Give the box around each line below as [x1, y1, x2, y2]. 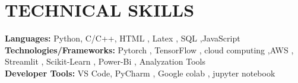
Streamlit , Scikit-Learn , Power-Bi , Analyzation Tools [5, 55, 205, 68]
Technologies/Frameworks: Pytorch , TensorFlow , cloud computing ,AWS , [5, 43, 294, 56]
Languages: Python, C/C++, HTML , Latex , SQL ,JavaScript [5, 32, 240, 44]
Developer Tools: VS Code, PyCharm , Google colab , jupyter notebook [5, 66, 275, 79]
